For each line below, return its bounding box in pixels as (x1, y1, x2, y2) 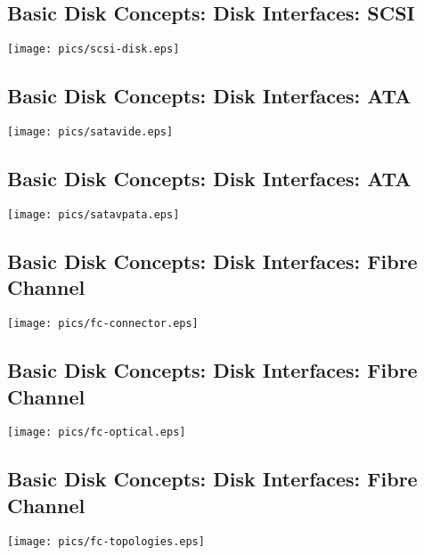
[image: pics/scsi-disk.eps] (7, 43, 180, 56)
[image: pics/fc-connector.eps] (7, 317, 199, 331)
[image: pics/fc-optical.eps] (7, 426, 186, 439)
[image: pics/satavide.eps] (7, 126, 174, 139)
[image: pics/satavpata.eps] (7, 208, 180, 221)
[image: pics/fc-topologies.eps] (7, 535, 205, 548)
